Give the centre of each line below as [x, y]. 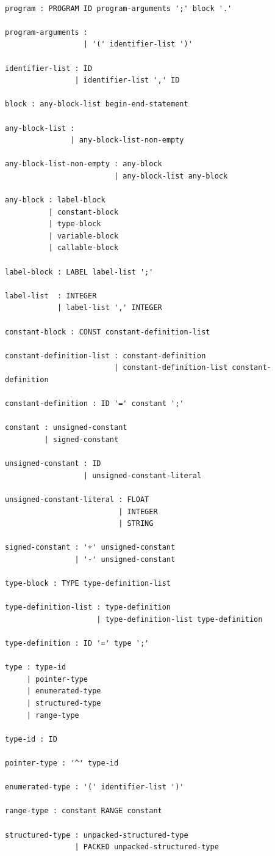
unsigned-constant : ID [53, 464]
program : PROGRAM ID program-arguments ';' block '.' [119, 8]
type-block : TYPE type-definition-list [88, 584]
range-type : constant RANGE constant [84, 811]
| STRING [136, 524]
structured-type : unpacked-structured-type [97, 835]
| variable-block [84, 236]
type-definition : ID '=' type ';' [77, 644]
